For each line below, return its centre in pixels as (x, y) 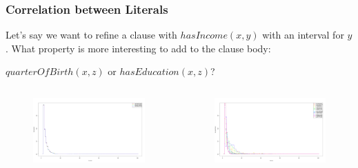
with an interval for (303, 35)
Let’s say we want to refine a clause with (91, 35)
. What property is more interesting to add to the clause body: (138, 48)
